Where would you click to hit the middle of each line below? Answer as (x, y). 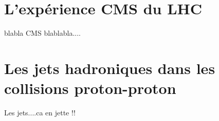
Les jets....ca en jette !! (40, 113)
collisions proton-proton (90, 88)
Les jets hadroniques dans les (110, 68)
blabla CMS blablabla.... (43, 33)
